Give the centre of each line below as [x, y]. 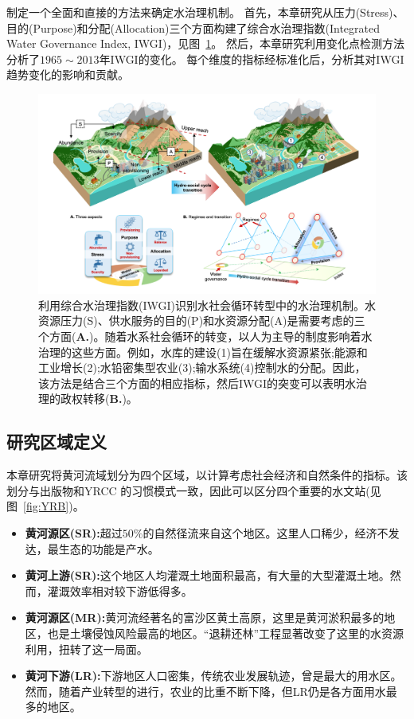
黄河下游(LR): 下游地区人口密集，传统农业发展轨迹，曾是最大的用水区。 [213, 676]
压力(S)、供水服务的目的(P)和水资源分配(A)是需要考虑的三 [213, 320]
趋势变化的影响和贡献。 [68, 74]
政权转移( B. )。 [99, 399]
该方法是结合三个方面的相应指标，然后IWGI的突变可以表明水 [197, 383]
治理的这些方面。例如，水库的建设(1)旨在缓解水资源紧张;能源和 [203, 352]
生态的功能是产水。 [109, 548]
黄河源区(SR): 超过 [74, 533]
